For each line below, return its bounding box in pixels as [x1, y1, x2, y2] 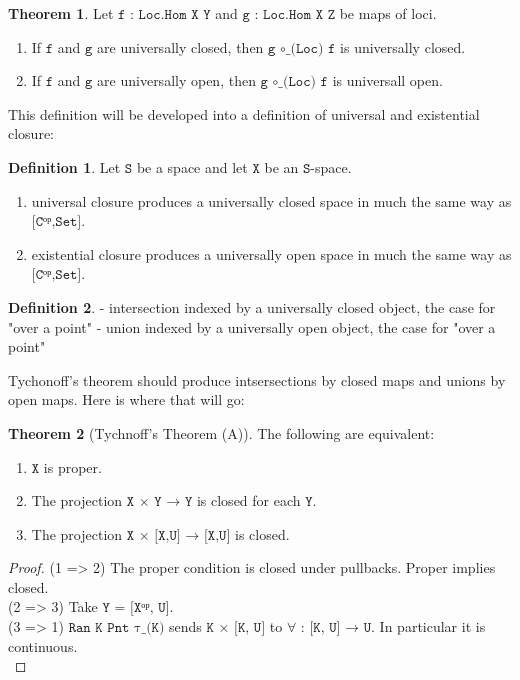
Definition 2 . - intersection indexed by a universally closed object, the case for [8, 296, 496, 317]
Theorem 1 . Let [8, 3, 114, 23]
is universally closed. [340, 36, 466, 57]
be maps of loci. [339, 3, 437, 23]
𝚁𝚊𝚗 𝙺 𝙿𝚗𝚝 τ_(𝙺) [68, 621, 165, 636]
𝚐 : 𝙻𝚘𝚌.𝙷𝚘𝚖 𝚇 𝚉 [242, 8, 336, 22]
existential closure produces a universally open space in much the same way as [31, 243, 512, 264]
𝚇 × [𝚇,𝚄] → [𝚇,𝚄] [126, 528, 231, 543]
